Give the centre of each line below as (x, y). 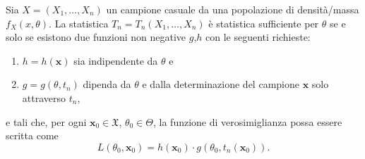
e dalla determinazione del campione (221, 84)
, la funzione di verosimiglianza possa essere (248, 121)
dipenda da (107, 84)
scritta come (32, 135)
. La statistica (79, 23)
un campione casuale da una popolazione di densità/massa (233, 9)
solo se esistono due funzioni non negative (96, 37)
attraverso (44, 97)
